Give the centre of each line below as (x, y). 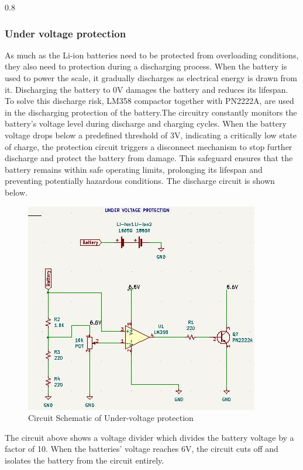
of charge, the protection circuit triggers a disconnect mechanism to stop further (149, 146)
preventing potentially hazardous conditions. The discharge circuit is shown (140, 181)
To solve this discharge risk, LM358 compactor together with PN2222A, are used (149, 101)
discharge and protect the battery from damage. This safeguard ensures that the (149, 158)
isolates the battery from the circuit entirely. (85, 460)
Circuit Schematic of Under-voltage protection (111, 418)
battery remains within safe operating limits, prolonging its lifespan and (134, 169)
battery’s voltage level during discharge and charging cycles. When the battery (146, 123)
